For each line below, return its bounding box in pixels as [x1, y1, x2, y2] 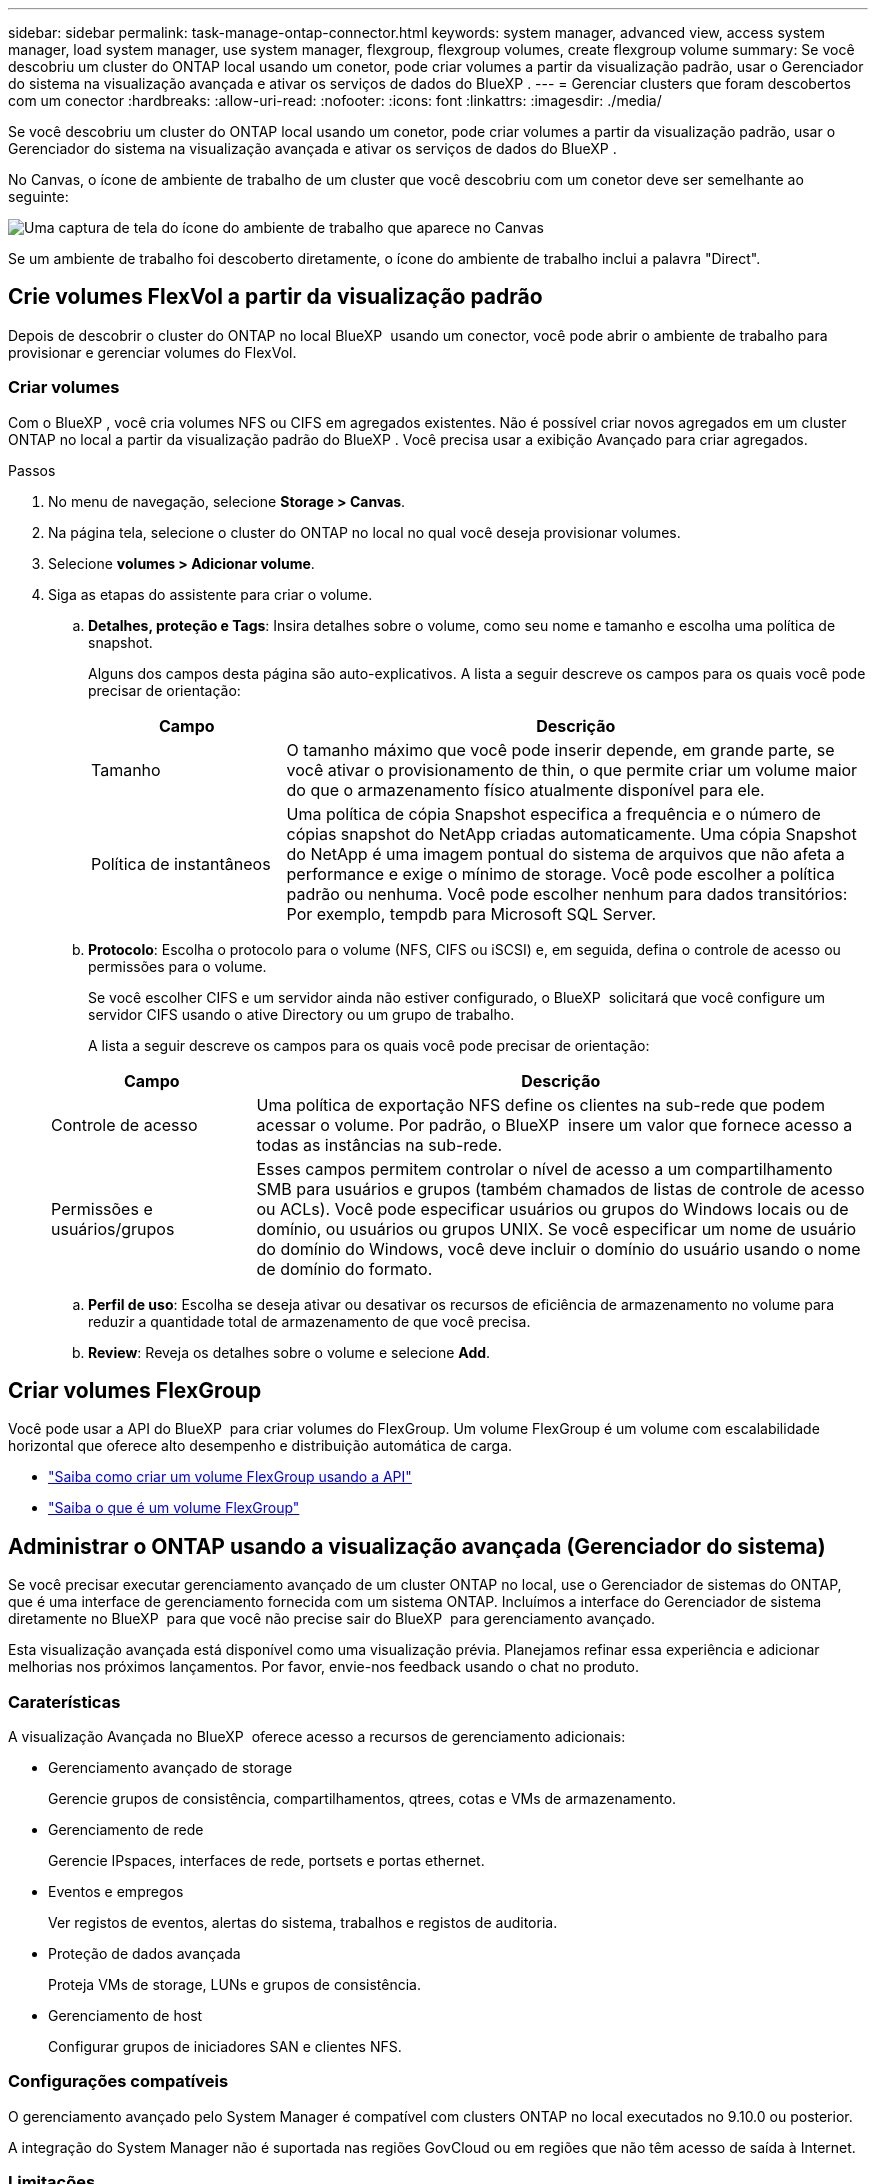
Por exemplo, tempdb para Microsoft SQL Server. [286, 903, 657, 924]
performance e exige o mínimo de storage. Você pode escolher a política [286, 863, 835, 884]
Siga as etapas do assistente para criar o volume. [48, 585, 373, 603]
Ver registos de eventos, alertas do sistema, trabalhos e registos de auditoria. [48, 1914, 558, 1932]
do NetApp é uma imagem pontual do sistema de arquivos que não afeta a [286, 843, 845, 864]
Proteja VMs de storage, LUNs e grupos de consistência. [48, 1976, 421, 1994]
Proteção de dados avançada [48, 1945, 241, 1963]
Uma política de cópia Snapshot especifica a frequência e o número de [286, 803, 821, 824]
